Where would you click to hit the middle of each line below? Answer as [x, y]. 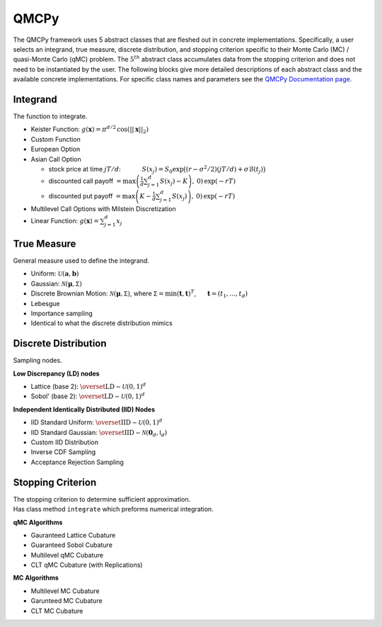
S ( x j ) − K [174, 182]
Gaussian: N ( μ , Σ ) [57, 283]
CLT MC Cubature [57, 611]
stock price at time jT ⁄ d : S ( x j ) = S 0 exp [116, 170]
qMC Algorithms [38, 522]
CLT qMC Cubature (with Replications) [87, 565]
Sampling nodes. [38, 361]
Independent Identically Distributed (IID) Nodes [84, 409]
